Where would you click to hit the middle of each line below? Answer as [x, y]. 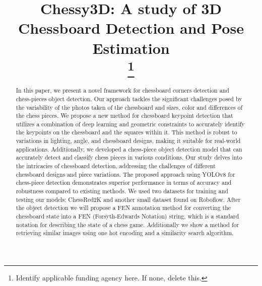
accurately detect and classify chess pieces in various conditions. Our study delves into [129, 157]
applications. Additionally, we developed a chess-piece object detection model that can [129, 149]
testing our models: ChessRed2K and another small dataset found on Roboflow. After [128, 199]
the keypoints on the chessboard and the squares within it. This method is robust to [126, 132]
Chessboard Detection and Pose [131, 28]
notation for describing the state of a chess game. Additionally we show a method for [127, 224]
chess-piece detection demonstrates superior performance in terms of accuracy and [124, 183]
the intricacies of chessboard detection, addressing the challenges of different [116, 166]
